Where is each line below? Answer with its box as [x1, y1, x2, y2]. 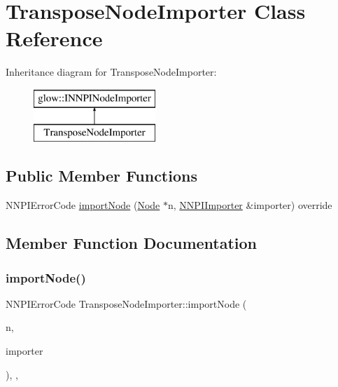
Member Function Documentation [6, 232, 258, 254]
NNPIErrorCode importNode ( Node [6, 198, 160, 212]
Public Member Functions [6, 165, 197, 186]
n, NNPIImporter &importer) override [168, 198, 332, 212]
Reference [6, 24, 103, 53]
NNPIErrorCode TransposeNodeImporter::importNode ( [6, 296, 247, 311]
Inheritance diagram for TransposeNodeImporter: [6, 64, 217, 79]
